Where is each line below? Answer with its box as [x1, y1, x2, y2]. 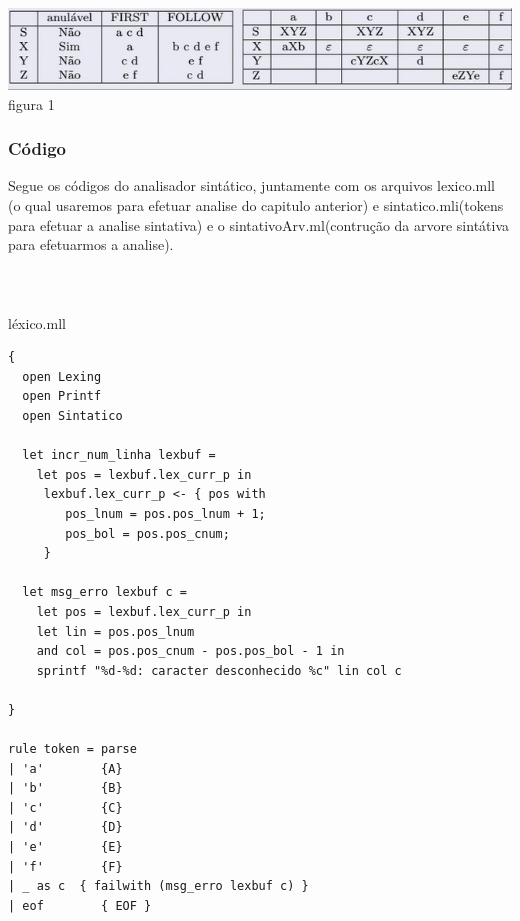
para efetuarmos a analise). [8, 234, 174, 255]
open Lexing [22, 369, 102, 384]
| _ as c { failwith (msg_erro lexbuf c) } [8, 879, 309, 894]
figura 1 [8, 93, 55, 114]
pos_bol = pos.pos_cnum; [65, 526, 230, 541]
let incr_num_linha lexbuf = [22, 448, 216, 463]
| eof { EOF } [8, 898, 152, 913]
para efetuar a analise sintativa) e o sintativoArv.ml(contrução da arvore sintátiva [8, 214, 510, 235]
